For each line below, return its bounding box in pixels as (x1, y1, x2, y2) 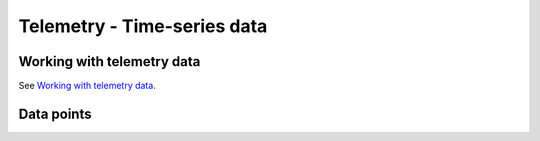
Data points (18, 105, 92, 122)
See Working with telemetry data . (18, 80, 157, 92)
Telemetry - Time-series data (18, 15, 268, 37)
